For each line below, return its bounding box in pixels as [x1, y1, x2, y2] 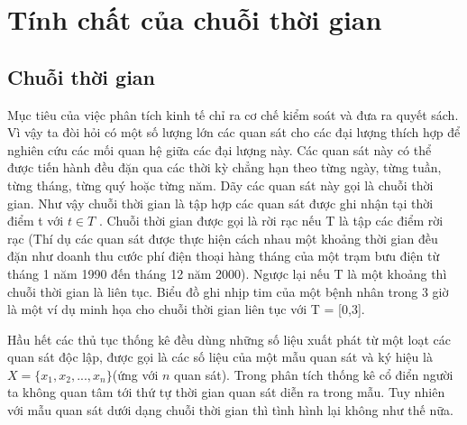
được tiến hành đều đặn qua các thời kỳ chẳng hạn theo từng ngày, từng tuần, [7, 158, 442, 177]
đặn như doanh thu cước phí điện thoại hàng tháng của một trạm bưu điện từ [7, 246, 440, 265]
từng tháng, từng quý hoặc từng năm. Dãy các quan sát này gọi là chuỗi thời [7, 175, 434, 194]
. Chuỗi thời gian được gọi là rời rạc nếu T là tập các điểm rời [98, 211, 444, 230]
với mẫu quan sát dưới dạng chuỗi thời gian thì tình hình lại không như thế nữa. [7, 401, 453, 420]
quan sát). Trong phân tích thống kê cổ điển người [174, 365, 453, 383]
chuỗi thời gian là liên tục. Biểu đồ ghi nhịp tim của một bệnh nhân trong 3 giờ [7, 282, 449, 300]
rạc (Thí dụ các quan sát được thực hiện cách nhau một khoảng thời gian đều [7, 228, 438, 247]
